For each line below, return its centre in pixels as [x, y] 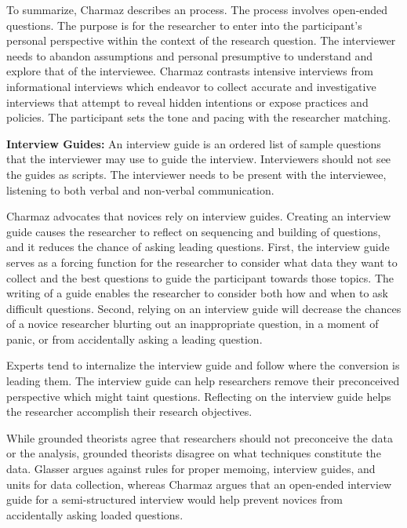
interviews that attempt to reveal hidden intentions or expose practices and [187, 102]
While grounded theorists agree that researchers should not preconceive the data [200, 437]
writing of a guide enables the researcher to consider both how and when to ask [197, 293]
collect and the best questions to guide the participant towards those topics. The [200, 277]
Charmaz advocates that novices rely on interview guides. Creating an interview [199, 216]
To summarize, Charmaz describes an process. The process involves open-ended [197, 9]
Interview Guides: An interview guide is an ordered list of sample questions [194, 143]
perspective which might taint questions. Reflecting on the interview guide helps [199, 396]
